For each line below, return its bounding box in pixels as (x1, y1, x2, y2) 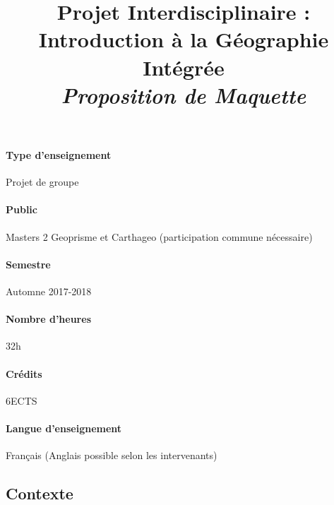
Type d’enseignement (6, 147, 112, 162)
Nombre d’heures (6, 311, 91, 326)
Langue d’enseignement (6, 420, 122, 435)
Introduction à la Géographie (38, 25, 329, 54)
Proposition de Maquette (61, 80, 306, 109)
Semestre (6, 256, 51, 271)
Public (6, 202, 37, 217)
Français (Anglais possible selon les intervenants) (6, 448, 217, 463)
